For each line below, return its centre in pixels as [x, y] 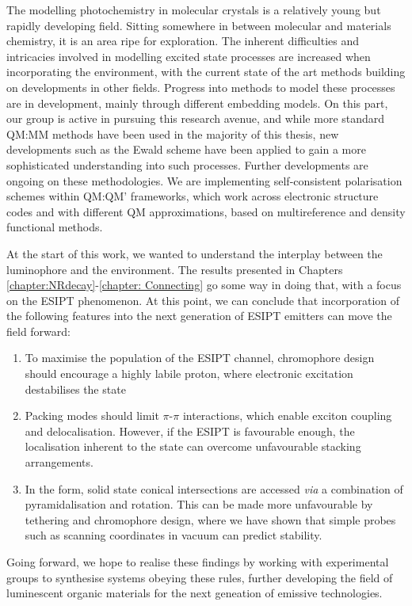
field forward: [38, 331]
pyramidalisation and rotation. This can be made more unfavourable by [199, 504]
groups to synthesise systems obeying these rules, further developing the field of [200, 577]
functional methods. [55, 227]
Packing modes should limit [92, 415]
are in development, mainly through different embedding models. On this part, [197, 103]
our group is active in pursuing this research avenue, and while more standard [196, 118]
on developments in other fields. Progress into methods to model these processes [201, 87]
